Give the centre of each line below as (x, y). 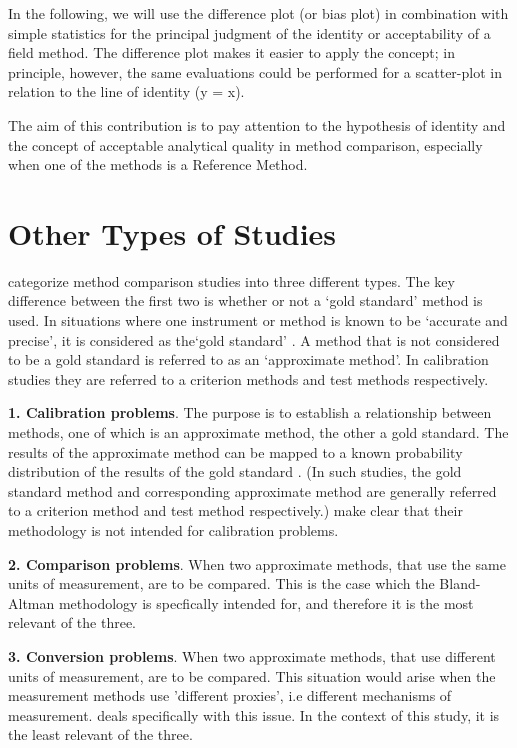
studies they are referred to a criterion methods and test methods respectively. (248, 378)
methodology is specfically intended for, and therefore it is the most (266, 602)
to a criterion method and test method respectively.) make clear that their (235, 510)
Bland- (460, 583)
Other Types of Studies (172, 232)
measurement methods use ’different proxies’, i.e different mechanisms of (230, 695)
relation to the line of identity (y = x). (126, 91)
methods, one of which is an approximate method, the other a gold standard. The (258, 432)
